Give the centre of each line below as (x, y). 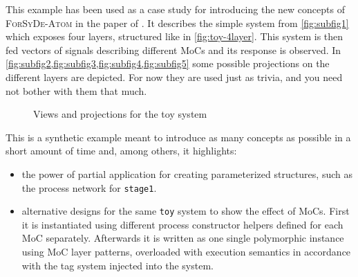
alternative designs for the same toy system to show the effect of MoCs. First (186, 211)
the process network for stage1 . (89, 187)
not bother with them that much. (76, 90)
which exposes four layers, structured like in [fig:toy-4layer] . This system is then (175, 36)
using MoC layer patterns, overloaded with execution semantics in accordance (186, 252)
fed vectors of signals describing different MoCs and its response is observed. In (173, 50)
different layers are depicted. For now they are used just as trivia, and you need (174, 77)
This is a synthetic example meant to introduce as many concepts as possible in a (178, 137)
